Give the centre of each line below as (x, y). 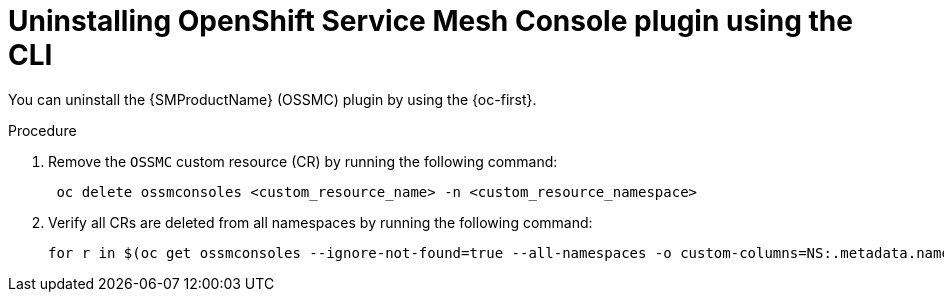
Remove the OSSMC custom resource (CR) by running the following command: (303, 161)
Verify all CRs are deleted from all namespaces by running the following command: (320, 222)
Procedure (42, 130)
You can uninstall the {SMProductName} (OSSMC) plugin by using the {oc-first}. (272, 99)
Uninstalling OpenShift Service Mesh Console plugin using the (430, 21)
